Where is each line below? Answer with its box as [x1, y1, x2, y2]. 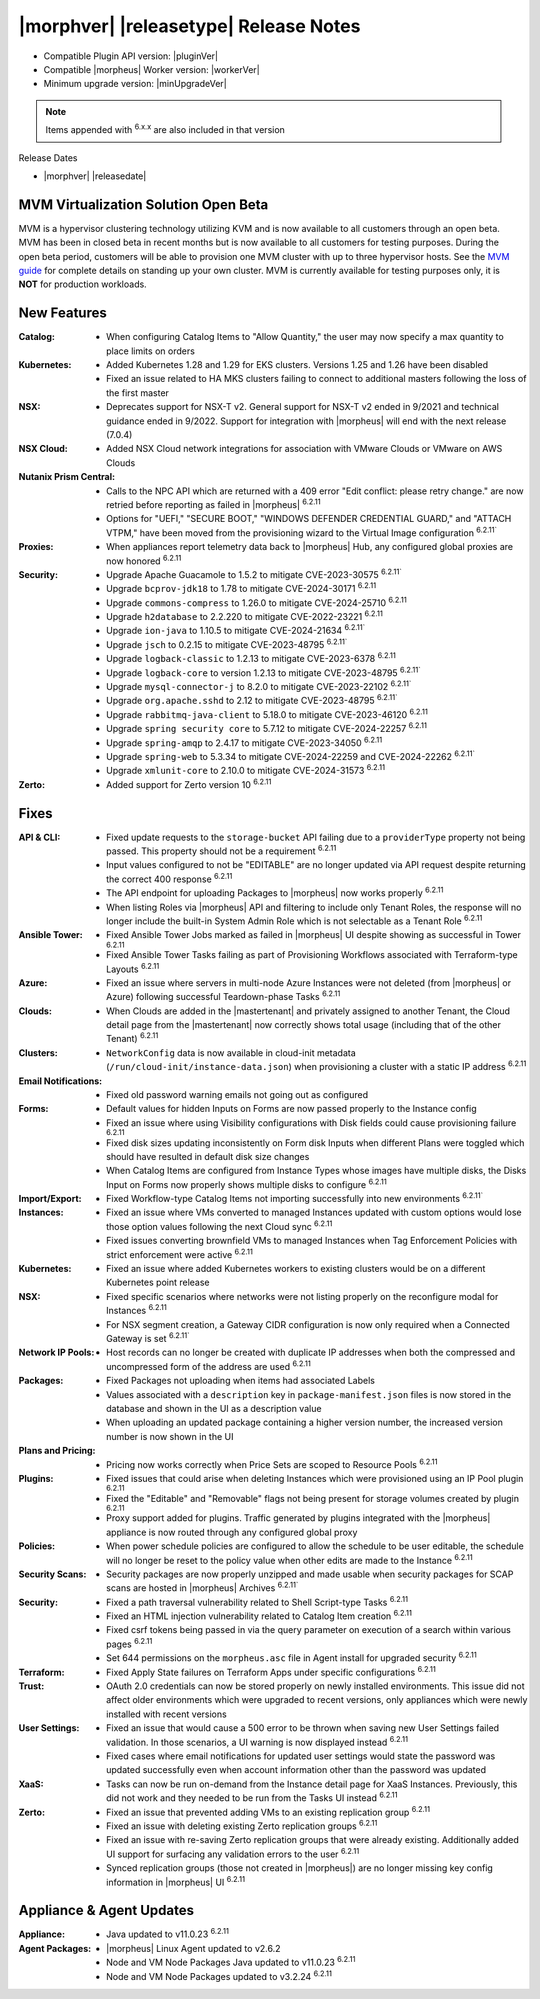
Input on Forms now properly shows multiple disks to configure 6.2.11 [106, 1177, 387, 1190]
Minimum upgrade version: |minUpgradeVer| [43, 78, 227, 90]
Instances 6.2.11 [106, 1303, 167, 1317]
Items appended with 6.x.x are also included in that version [45, 122, 285, 136]
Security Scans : [18, 1568, 87, 1580]
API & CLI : [18, 831, 61, 843]
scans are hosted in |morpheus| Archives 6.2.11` [106, 1580, 299, 1594]
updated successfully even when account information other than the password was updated [106, 1764, 487, 1776]
